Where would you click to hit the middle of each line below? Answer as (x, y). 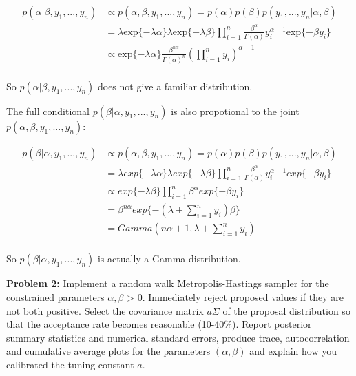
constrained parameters (55, 296)
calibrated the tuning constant (70, 364)
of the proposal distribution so (286, 310)
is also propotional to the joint (235, 111)
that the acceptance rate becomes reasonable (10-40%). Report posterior (159, 324)
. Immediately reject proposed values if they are (243, 296)
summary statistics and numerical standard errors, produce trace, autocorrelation (178, 337)
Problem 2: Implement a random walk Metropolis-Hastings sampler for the (168, 283)
